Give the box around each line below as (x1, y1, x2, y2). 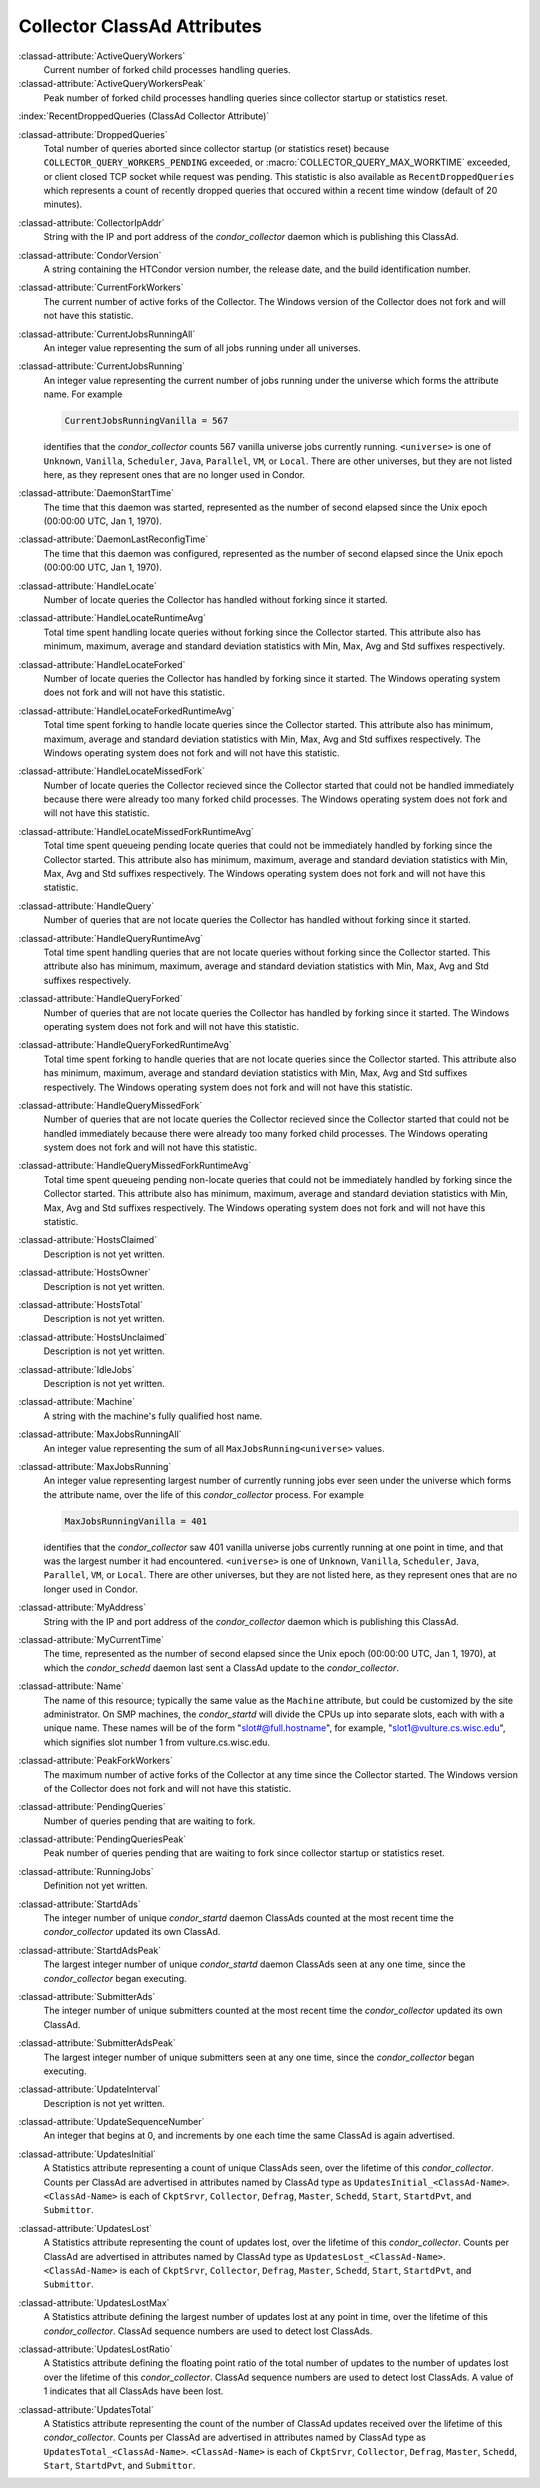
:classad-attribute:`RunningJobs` (18, 1865, 154, 1877)
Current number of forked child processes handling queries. (43, 63, 291, 75)
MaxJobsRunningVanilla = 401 (64, 1515, 208, 1527)
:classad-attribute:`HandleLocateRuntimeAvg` (18, 612, 207, 624)
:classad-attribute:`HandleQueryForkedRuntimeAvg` (18, 1039, 232, 1051)
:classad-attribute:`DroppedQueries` (18, 128, 169, 140)
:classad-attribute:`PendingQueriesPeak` (18, 1833, 187, 1845)
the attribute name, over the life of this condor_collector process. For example (43, 1488, 365, 1500)
